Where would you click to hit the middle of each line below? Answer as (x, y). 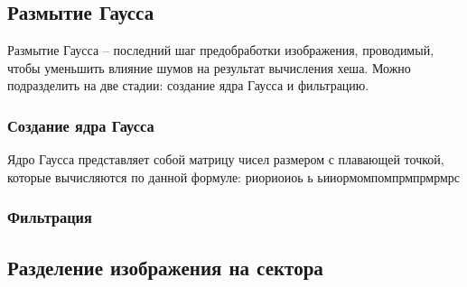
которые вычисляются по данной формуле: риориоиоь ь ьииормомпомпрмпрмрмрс (234, 176)
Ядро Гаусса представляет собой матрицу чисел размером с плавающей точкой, (226, 159)
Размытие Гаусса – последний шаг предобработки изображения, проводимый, (221, 50)
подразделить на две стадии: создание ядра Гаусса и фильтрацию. (188, 85)
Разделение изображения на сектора (165, 267)
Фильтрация (50, 217)
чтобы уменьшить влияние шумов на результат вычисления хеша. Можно (209, 67)
